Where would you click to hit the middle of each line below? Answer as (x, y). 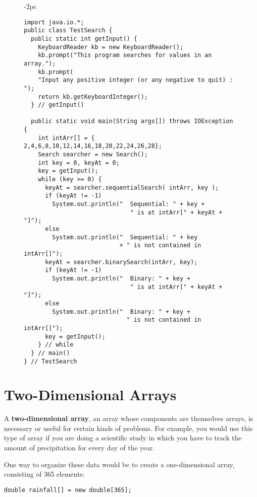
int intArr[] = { (66, 138)
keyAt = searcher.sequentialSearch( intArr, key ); (132, 187)
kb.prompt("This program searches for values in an (125, 55)
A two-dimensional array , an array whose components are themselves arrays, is (129, 418)
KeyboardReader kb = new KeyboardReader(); (111, 47)
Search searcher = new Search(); (93, 155)
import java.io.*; (54, 22)
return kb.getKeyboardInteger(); (93, 97)
